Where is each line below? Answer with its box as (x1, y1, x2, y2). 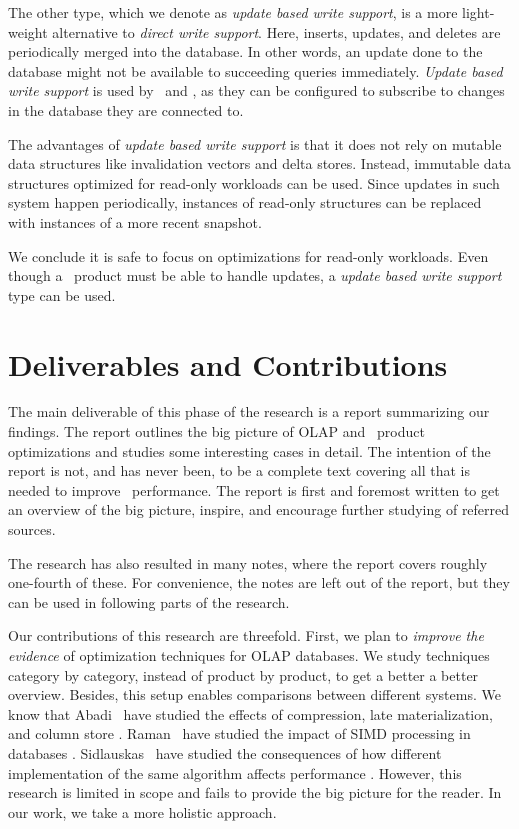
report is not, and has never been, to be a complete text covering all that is (8, 460, 470, 481)
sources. (8, 519, 56, 539)
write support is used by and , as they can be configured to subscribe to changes (8, 80, 505, 101)
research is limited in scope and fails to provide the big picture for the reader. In (8, 782, 502, 803)
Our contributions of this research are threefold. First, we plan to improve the (8, 625, 484, 646)
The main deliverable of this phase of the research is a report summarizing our (8, 401, 490, 422)
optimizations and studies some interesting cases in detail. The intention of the (8, 440, 491, 461)
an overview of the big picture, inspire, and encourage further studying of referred (8, 499, 510, 520)
